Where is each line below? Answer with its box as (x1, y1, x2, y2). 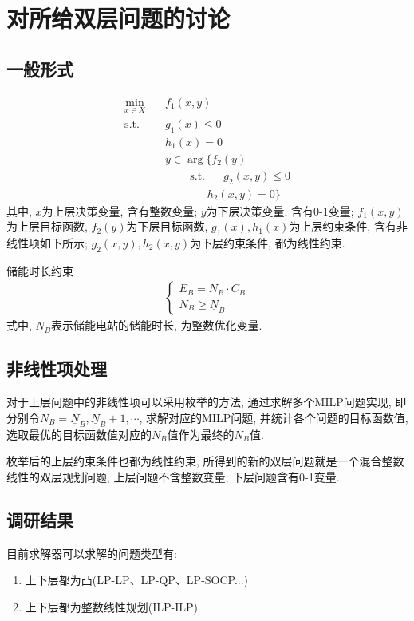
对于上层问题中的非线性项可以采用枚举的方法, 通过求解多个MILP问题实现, (6, 394, 392, 410)
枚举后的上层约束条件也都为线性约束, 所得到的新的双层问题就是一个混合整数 (6, 453, 404, 469)
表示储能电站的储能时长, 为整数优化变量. (51, 317, 262, 334)
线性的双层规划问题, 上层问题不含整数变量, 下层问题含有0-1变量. (6, 468, 340, 485)
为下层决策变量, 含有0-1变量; (206, 202, 354, 219)
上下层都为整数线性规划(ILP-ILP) (25, 598, 199, 615)
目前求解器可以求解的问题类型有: (6, 544, 177, 561)
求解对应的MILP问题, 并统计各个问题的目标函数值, (146, 409, 408, 425)
